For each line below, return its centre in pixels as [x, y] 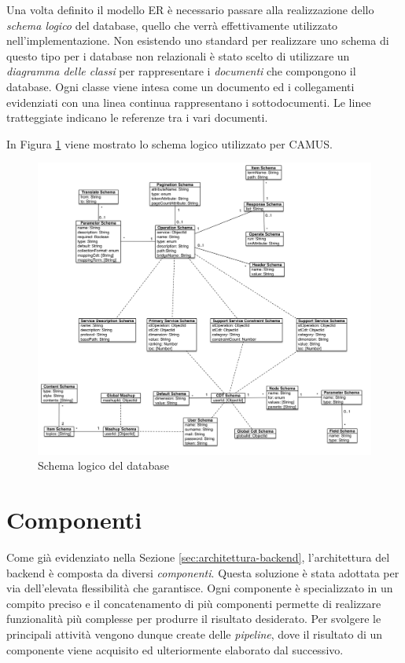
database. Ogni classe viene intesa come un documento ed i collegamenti [180, 86]
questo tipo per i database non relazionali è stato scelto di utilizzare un [178, 55]
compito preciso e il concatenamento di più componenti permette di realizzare [194, 603]
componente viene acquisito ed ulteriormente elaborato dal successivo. [175, 649]
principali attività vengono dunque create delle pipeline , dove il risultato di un [195, 634]
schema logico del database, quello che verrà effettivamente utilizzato [172, 25]
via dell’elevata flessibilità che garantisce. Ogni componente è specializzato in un [200, 588]
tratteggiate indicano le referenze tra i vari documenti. [137, 117]
